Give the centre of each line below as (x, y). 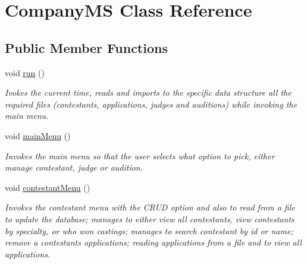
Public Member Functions (86, 47)
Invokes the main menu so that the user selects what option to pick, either (140, 155)
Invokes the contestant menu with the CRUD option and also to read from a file (150, 207)
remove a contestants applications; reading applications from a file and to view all (153, 242)
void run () (25, 72)
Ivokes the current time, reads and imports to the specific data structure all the (148, 92)
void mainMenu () (38, 135)
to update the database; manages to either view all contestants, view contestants (150, 219)
